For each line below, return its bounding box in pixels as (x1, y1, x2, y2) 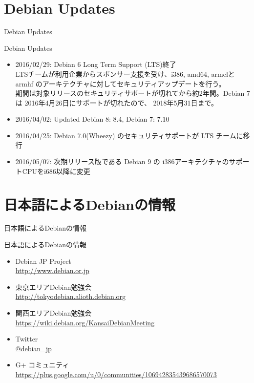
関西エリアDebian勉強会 (15, 307, 92, 318)
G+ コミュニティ (15, 360, 69, 370)
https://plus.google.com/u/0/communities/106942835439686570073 (15, 369, 217, 379)
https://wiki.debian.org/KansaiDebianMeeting (15, 317, 155, 327)
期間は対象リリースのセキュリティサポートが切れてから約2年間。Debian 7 (15, 88, 250, 98)
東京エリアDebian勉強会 (15, 281, 92, 292)
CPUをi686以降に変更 (22, 166, 90, 176)
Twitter (15, 334, 38, 344)
